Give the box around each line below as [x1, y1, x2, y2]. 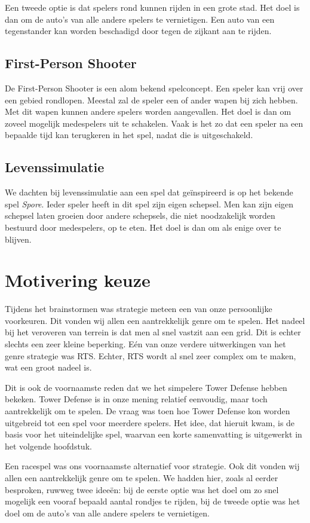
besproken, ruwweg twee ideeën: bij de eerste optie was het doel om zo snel [5, 483, 279, 496]
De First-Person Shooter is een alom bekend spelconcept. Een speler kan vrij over [5, 81, 303, 94]
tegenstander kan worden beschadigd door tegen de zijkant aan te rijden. [5, 25, 272, 37]
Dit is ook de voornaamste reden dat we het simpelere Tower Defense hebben [5, 381, 287, 393]
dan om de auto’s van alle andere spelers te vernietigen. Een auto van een [5, 13, 275, 25]
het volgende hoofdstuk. [5, 439, 92, 452]
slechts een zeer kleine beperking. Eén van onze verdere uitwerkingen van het [5, 338, 286, 350]
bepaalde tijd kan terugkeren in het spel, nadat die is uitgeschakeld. [5, 129, 253, 141]
